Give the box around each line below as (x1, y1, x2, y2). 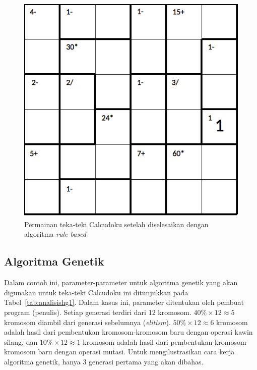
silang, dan (4, 336, 38, 347)
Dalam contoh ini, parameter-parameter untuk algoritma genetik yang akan (4, 277, 238, 288)
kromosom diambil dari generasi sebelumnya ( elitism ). (4, 316, 171, 327)
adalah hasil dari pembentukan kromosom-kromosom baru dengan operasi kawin (4, 327, 253, 337)
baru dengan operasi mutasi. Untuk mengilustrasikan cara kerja (38, 346, 235, 357)
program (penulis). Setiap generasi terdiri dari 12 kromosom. (4, 306, 191, 317)
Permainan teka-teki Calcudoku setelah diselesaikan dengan (24, 219, 209, 229)
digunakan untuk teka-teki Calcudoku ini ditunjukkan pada (4, 287, 188, 297)
